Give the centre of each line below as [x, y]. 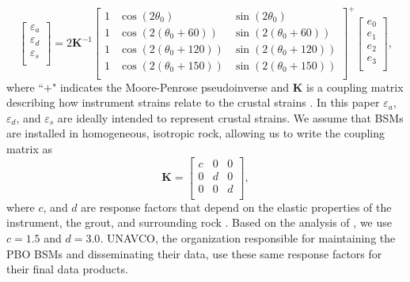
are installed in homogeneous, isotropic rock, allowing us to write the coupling [196, 133]
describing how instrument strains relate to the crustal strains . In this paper [193, 102]
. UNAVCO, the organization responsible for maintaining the [248, 237]
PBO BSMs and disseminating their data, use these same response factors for [194, 253]
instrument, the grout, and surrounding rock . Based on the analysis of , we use [199, 222]
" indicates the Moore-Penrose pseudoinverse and [171, 86]
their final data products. [67, 269]
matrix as [30, 149]
